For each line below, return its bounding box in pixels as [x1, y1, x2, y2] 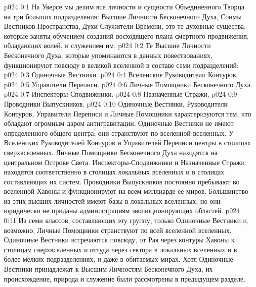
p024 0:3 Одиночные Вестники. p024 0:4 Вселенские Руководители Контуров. [4, 69, 238, 80]
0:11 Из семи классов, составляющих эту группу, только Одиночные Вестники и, [4, 215, 249, 226]
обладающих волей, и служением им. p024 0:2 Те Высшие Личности [4, 40, 211, 51]
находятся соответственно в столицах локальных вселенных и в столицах [4, 167, 224, 177]
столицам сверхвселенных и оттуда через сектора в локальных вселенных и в [4, 244, 237, 254]
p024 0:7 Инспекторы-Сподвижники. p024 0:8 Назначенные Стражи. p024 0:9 [4, 89, 237, 99]
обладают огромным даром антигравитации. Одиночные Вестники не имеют [4, 118, 234, 128]
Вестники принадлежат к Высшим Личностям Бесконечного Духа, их [4, 264, 213, 274]
